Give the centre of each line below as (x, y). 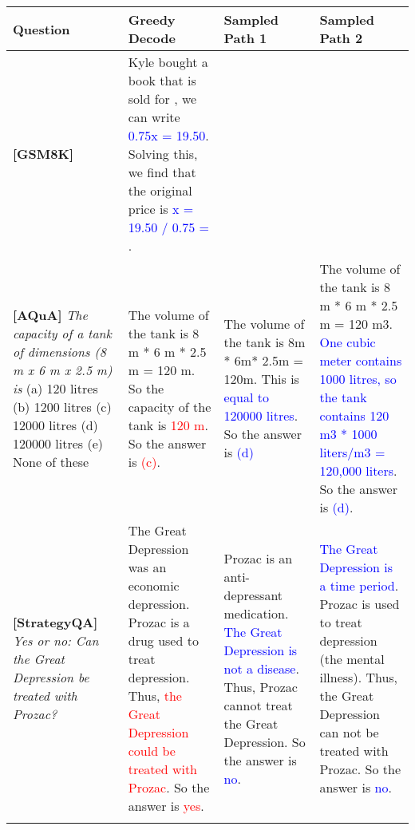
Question (41, 29)
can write (154, 117)
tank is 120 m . (168, 425)
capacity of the (170, 406)
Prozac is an (258, 558)
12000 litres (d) (55, 425)
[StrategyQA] (55, 622)
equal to (246, 397)
